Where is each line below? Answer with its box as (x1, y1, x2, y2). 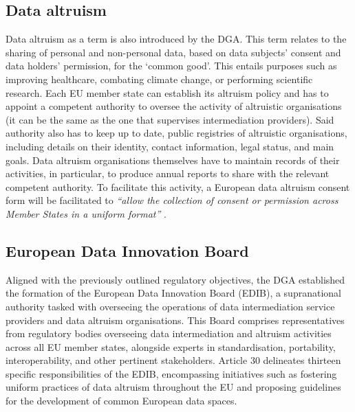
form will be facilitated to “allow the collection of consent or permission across (6, 193, 338, 207)
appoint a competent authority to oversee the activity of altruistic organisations (6, 99, 342, 113)
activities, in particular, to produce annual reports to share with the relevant (6, 166, 330, 181)
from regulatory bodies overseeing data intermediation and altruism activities (6, 326, 332, 341)
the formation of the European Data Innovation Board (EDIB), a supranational (6, 286, 341, 300)
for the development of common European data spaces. (6, 393, 237, 408)
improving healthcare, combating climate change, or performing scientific (6, 71, 313, 86)
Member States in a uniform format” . (6, 206, 166, 220)
